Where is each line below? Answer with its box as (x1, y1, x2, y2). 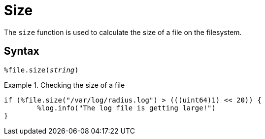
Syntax (4, 45, 39, 58)
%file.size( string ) (4, 66, 79, 74)
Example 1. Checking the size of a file (4, 80, 125, 89)
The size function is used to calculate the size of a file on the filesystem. (4, 28, 242, 36)
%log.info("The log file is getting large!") (37, 104, 216, 112)
